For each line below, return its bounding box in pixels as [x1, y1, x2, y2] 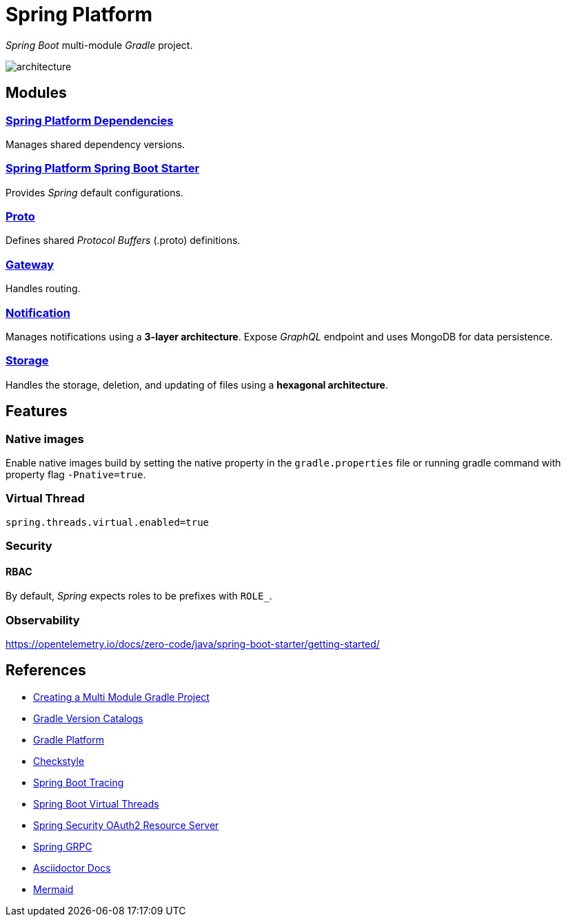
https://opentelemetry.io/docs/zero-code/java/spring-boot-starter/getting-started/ [6, 638, 380, 650]
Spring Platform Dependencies [6, 113, 174, 127]
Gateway [6, 257, 54, 272]
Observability [6, 613, 80, 627]
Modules [6, 84, 67, 102]
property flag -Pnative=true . [6, 468, 146, 480]
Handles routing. [6, 283, 81, 295]
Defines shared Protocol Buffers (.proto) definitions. [6, 234, 241, 247]
